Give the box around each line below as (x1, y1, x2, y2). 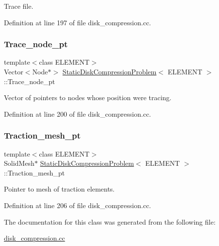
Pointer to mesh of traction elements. (4, 184, 115, 194)
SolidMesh (4, 158, 35, 168)
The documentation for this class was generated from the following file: (4, 216, 216, 227)
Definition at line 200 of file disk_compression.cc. (4, 108, 151, 119)
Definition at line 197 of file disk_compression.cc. (4, 17, 151, 27)
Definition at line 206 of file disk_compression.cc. (4, 200, 151, 210)
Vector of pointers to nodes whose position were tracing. (4, 92, 172, 103)
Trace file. (4, 1, 34, 11)
